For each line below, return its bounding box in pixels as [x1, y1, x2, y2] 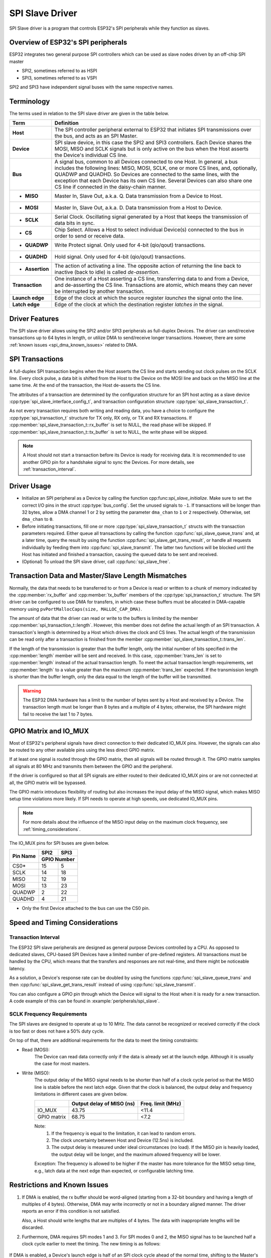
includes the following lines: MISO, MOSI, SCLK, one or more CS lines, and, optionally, [54, 165, 257, 172]
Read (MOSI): [22, 1047, 50, 1053]
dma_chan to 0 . [22, 516, 54, 522]
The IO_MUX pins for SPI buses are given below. [9, 840, 109, 846]
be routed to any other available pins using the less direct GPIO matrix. [9, 747, 155, 753]
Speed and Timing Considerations [9, 918, 118, 927]
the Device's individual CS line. [54, 151, 128, 159]
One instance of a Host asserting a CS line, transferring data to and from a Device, [54, 275, 249, 282]
